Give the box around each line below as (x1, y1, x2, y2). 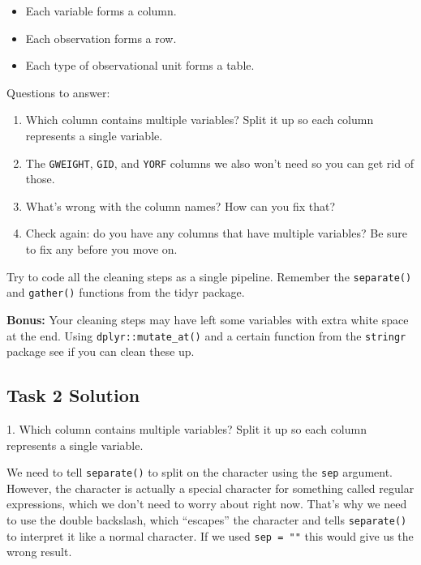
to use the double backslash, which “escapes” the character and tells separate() (6, 511, 407, 528)
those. (25, 170, 55, 187)
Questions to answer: (6, 83, 110, 101)
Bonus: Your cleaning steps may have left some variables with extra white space (6, 310, 409, 327)
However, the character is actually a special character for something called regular (6, 479, 415, 496)
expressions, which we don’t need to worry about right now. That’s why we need (6, 495, 407, 512)
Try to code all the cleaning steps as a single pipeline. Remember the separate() (6, 268, 412, 285)
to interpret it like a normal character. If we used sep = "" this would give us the (6, 527, 414, 544)
